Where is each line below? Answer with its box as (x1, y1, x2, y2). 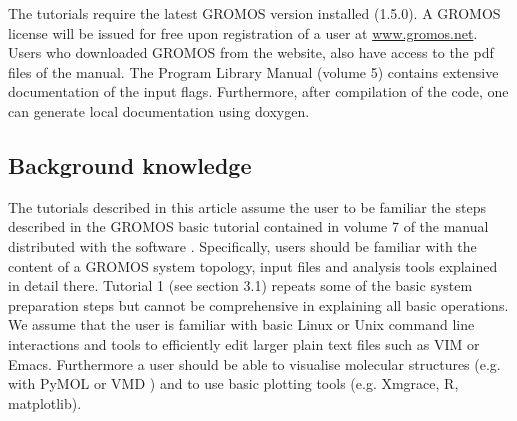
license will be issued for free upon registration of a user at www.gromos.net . (8, 22, 478, 43)
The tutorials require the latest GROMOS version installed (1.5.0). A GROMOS (8, 3, 501, 23)
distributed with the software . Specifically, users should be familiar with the (8, 235, 477, 256)
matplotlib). (8, 392, 82, 413)
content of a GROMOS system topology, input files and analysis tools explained (8, 255, 498, 276)
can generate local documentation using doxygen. (8, 100, 310, 121)
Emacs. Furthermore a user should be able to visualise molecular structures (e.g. (8, 353, 501, 374)
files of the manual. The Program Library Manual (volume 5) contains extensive (8, 61, 499, 82)
